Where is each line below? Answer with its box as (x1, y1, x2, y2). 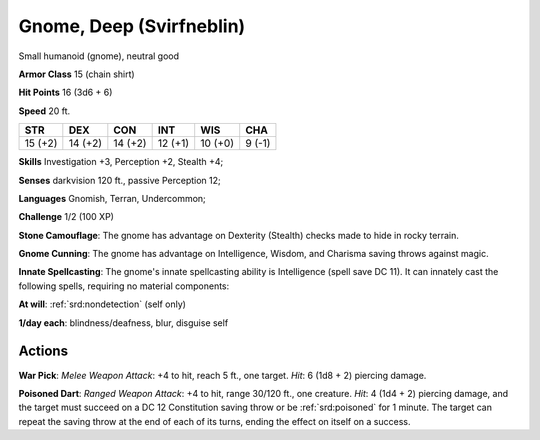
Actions (18, 343, 69, 360)
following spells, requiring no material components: (18, 280, 230, 292)
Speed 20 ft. (18, 105, 71, 117)
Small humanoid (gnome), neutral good (18, 50, 180, 62)
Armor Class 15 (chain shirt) (18, 68, 135, 80)
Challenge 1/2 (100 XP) (18, 211, 115, 223)
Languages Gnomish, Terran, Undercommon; (18, 192, 207, 204)
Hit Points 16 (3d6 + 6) (18, 86, 113, 99)
